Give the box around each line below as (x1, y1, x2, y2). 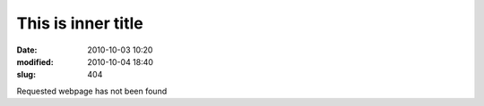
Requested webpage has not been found (16, 86, 168, 96)
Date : (16, 45, 38, 55)
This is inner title (16, 13, 143, 33)
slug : (16, 69, 36, 80)
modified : (16, 56, 54, 67)
